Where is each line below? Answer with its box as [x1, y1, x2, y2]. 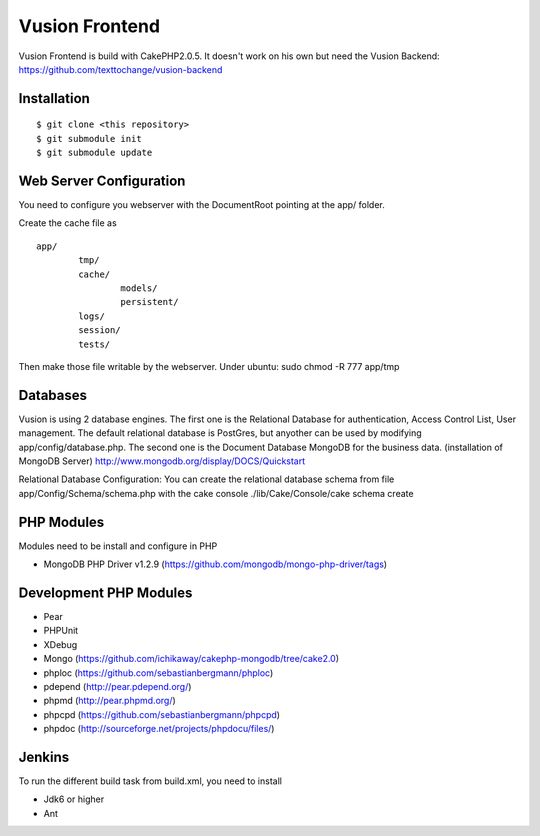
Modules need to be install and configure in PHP [18, 540, 218, 552]
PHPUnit [43, 625, 79, 637]
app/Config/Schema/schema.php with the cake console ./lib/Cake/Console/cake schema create [18, 487, 414, 499]
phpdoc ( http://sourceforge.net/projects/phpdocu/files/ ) [43, 723, 275, 735]
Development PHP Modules [18, 584, 193, 601]
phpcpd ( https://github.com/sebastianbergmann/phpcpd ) [43, 708, 280, 720]
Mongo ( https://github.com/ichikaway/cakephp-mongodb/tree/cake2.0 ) [43, 653, 340, 665]
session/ [78, 325, 121, 336]
